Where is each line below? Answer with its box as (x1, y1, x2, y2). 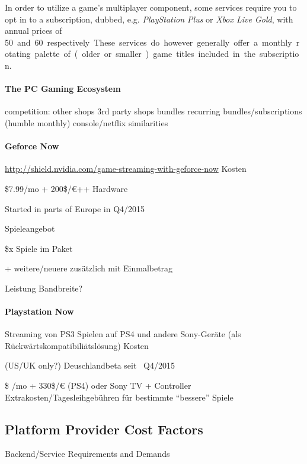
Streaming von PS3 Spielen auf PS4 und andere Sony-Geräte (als (5, 328, 241, 340)
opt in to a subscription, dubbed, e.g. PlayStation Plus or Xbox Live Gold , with (5, 12, 293, 25)
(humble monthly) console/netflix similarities (5, 116, 168, 129)
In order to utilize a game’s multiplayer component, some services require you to (5, 1, 297, 13)
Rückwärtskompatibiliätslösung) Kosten (5, 339, 149, 351)
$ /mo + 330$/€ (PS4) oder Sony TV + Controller (5, 379, 191, 392)
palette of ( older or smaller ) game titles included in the (34, 47, 256, 60)
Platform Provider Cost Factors (5, 420, 203, 438)
